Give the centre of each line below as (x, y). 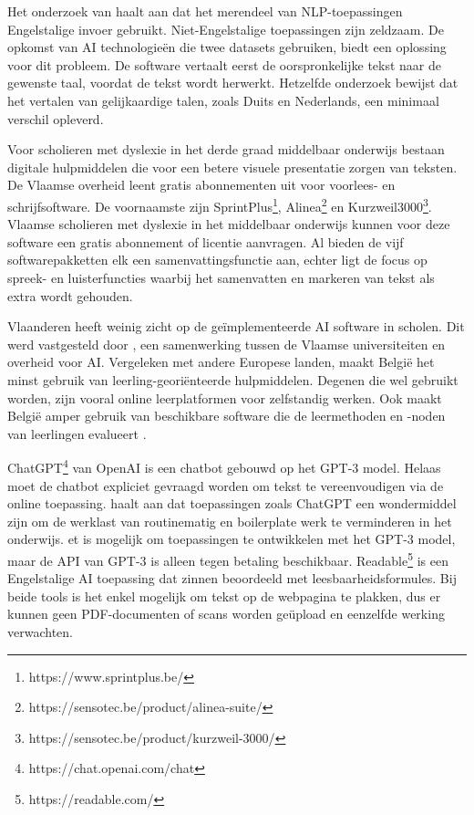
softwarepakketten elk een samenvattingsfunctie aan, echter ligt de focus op (217, 260)
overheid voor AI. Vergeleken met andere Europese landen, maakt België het (221, 362)
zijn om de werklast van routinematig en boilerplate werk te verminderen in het (230, 521)
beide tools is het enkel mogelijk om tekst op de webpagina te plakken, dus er (224, 596)
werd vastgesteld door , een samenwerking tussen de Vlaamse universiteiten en (227, 344)
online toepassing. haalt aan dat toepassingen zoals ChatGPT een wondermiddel (232, 503)
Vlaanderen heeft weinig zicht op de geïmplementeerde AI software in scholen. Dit (236, 326)
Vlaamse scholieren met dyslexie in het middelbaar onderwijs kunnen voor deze (229, 224)
